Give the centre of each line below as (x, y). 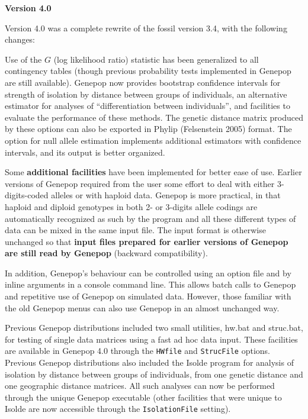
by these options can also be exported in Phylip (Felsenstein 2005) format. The (148, 129)
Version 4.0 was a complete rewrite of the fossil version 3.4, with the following (146, 28)
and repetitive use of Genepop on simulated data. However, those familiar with (148, 296)
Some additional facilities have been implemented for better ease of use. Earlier (153, 172)
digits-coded (27, 195)
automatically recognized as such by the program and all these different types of (150, 218)
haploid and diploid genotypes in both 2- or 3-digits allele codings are (131, 206)
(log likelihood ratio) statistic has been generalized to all (156, 59)
